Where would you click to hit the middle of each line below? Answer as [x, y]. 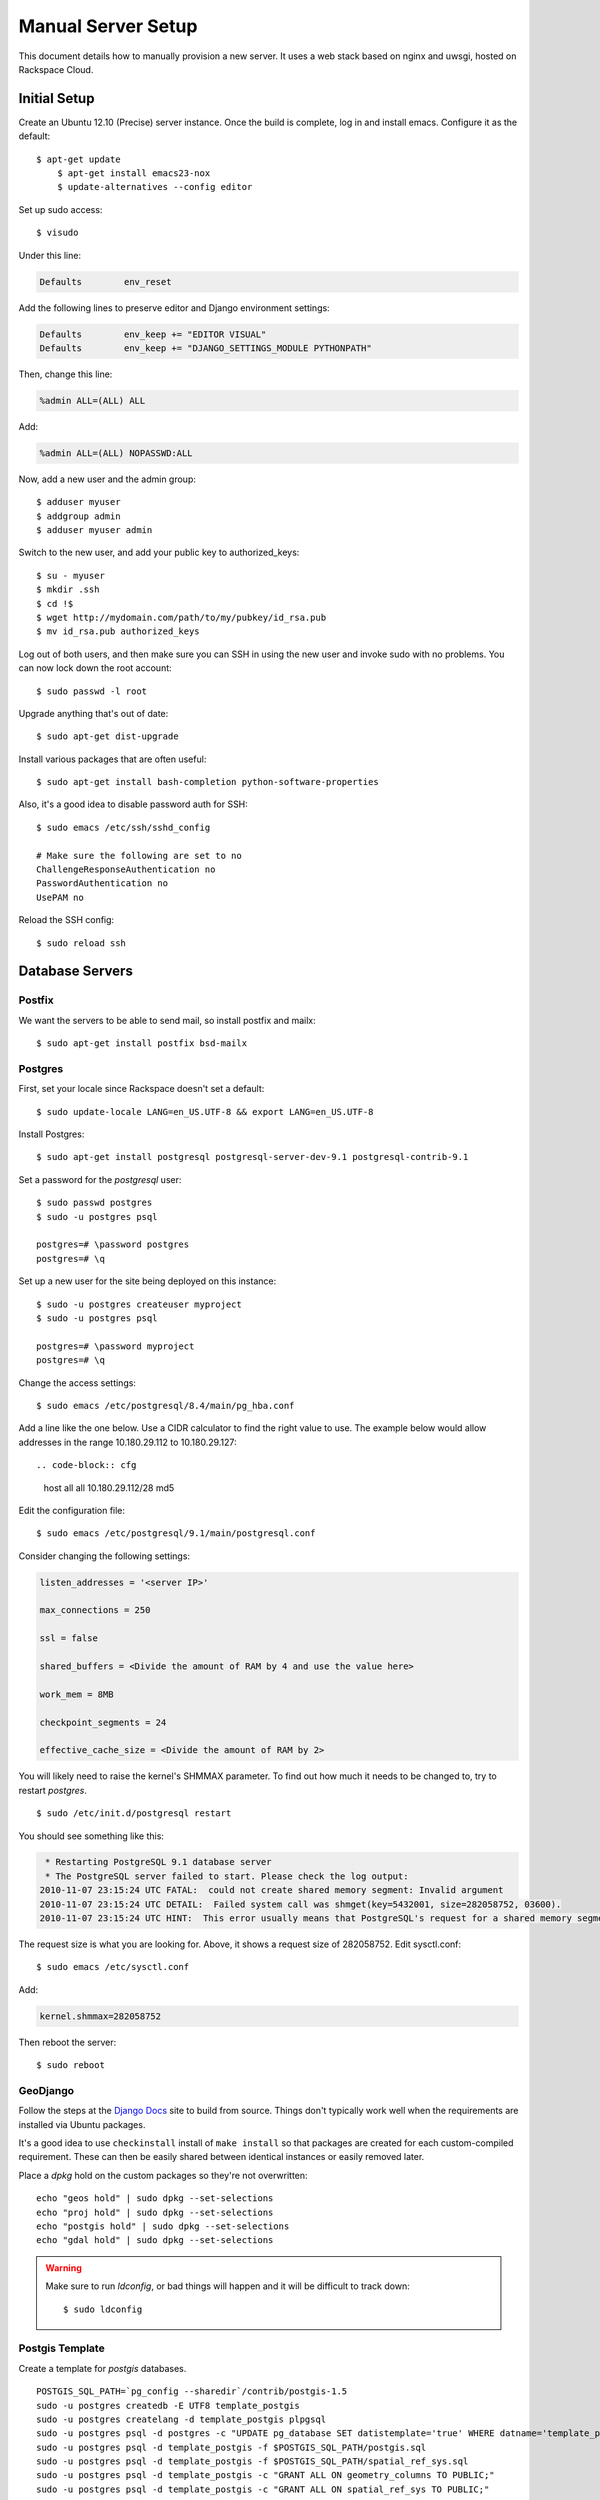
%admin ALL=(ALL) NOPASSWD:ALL [116, 453]
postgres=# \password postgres [113, 1244]
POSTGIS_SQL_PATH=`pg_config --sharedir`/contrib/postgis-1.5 [192, 2391]
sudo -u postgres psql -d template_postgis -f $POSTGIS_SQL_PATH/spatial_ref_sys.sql [252, 2461]
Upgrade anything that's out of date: [93, 713]
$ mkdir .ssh [68, 589]
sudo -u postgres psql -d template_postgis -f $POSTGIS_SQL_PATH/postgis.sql [231, 2447]
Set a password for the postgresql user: [100, 1179]
